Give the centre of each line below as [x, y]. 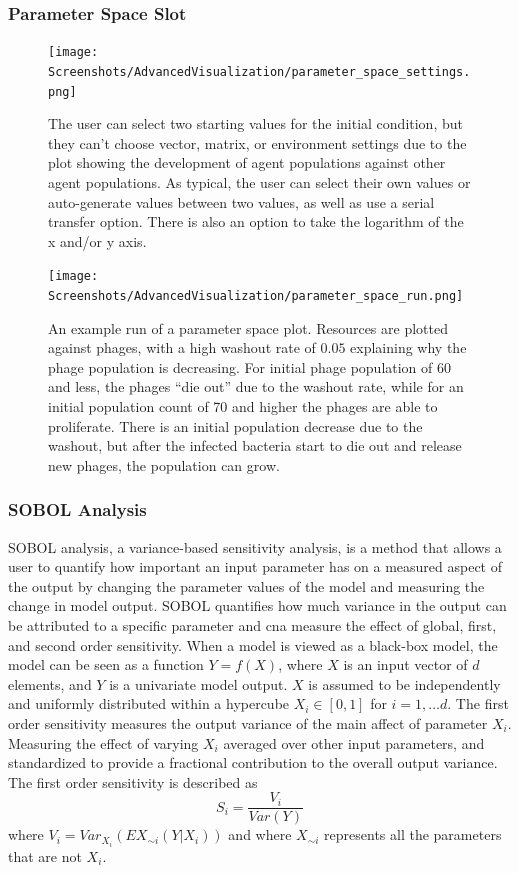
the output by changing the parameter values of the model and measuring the [246, 585]
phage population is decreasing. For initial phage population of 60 [250, 366]
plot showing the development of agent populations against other [247, 162]
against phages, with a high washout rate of [182, 347]
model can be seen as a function [106, 664]
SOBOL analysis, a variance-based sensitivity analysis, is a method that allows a [255, 546]
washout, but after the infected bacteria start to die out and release [255, 445]
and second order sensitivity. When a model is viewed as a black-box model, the [253, 644]
